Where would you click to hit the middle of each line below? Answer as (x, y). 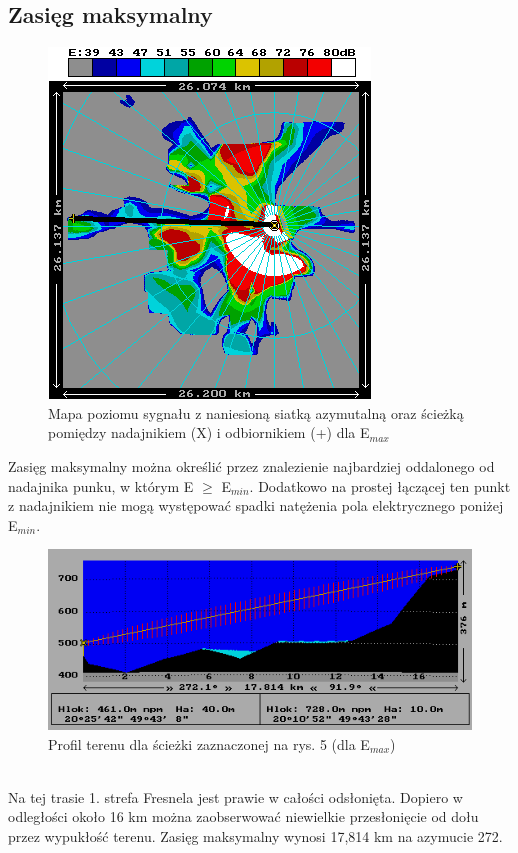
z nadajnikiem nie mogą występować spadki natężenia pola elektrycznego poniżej (256, 505)
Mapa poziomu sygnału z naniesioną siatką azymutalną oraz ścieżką (256, 412)
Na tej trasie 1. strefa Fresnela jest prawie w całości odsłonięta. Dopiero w (235, 796)
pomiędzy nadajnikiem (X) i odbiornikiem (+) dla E (209, 432)
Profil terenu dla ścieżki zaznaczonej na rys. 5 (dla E (209, 743)
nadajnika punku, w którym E (101, 485)
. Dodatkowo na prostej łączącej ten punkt (380, 485)
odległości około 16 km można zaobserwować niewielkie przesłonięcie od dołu (243, 816)
